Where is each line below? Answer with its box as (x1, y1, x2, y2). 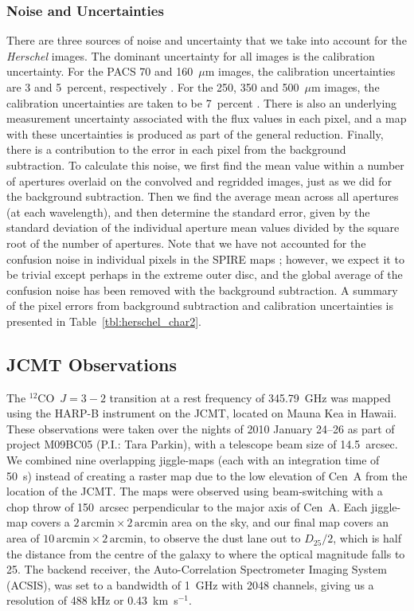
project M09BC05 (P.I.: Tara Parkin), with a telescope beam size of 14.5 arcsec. (6, 436, 398, 452)
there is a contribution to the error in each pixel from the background (6, 141, 346, 158)
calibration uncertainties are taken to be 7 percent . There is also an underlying (6, 94, 397, 111)
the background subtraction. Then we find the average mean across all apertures (6, 188, 399, 205)
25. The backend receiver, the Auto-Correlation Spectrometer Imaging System (6, 561, 387, 578)
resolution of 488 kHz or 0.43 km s (6, 592, 178, 609)
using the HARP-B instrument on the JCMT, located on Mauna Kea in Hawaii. (6, 405, 397, 421)
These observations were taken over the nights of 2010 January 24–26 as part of (6, 420, 395, 437)
